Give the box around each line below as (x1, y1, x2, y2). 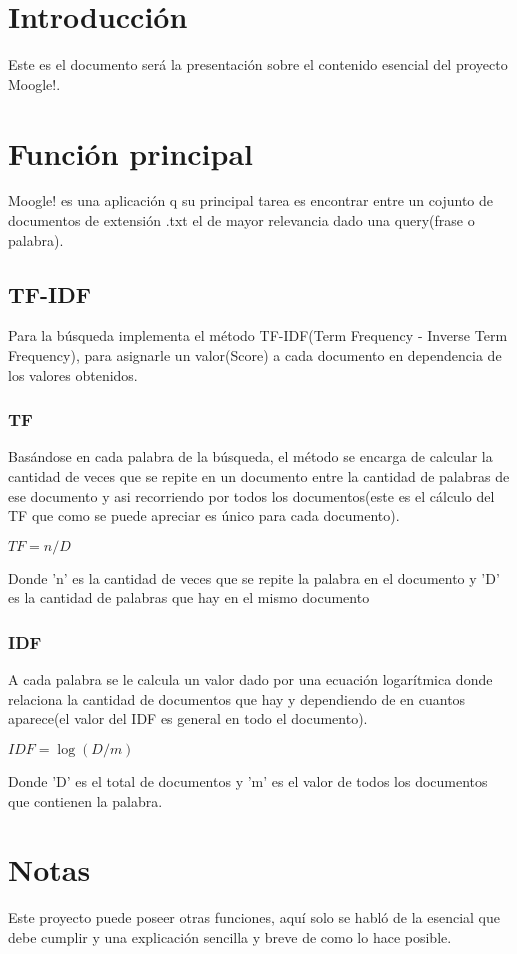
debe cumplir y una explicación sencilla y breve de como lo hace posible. (8, 926, 452, 947)
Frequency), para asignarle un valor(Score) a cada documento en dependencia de (8, 345, 502, 366)
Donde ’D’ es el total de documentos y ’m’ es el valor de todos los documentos (8, 770, 488, 791)
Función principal (8, 132, 254, 173)
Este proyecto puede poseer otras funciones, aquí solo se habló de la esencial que (8, 907, 500, 928)
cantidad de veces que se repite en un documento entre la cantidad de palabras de (8, 466, 510, 487)
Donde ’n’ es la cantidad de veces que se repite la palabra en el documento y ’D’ (8, 567, 500, 588)
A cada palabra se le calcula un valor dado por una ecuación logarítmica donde (8, 669, 493, 690)
